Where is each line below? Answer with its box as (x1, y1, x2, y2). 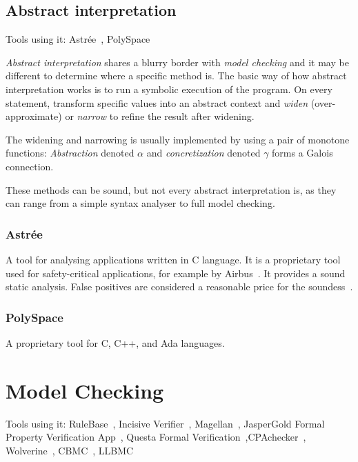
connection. (6, 159, 54, 173)
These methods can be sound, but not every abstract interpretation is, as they (6, 182, 337, 197)
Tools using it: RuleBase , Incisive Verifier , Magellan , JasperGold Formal (6, 416, 325, 430)
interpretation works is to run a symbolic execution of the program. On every (6, 81, 332, 96)
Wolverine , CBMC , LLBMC (6, 443, 134, 457)
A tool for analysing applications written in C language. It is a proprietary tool (6, 252, 341, 266)
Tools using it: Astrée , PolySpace (6, 32, 150, 46)
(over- (310, 95, 336, 110)
